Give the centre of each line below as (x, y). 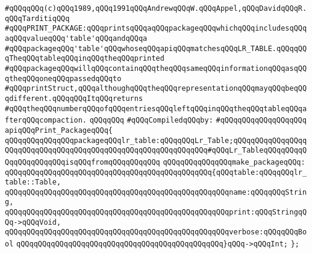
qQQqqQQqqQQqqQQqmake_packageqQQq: (234, 162)
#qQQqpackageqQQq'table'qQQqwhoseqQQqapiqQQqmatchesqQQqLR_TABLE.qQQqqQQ (156, 48)
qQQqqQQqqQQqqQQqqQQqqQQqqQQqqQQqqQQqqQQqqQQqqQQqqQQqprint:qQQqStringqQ (156, 212)
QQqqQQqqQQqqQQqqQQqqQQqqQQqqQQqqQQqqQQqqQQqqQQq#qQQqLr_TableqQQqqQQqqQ (156, 151)
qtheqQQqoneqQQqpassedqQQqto (63, 78)
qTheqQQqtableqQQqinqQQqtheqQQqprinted (85, 59)
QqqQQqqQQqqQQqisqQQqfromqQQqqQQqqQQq (83, 162)
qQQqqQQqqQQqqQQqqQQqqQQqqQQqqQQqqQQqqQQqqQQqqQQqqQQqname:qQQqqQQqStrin (156, 192)
